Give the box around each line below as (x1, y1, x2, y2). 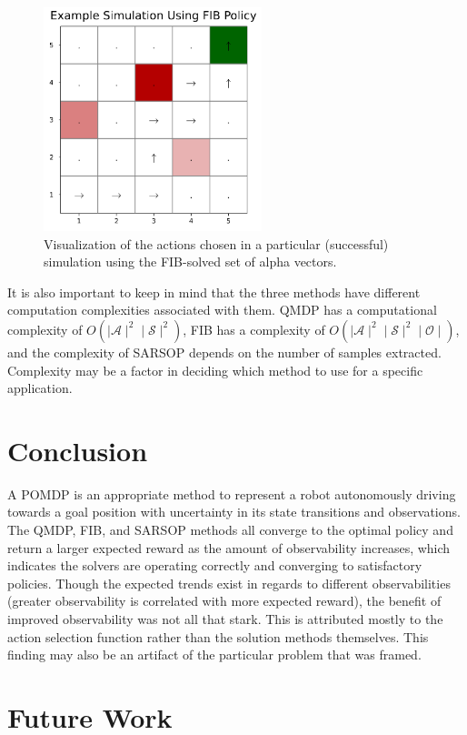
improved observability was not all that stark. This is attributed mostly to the (7, 609, 443, 629)
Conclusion (7, 431, 148, 468)
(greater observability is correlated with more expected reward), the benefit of (7, 591, 442, 610)
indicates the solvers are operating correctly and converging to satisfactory (7, 556, 422, 575)
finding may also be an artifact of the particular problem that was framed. (7, 645, 422, 664)
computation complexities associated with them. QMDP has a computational (7, 300, 437, 319)
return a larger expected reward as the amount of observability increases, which (7, 538, 451, 557)
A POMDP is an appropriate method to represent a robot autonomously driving (7, 484, 456, 503)
